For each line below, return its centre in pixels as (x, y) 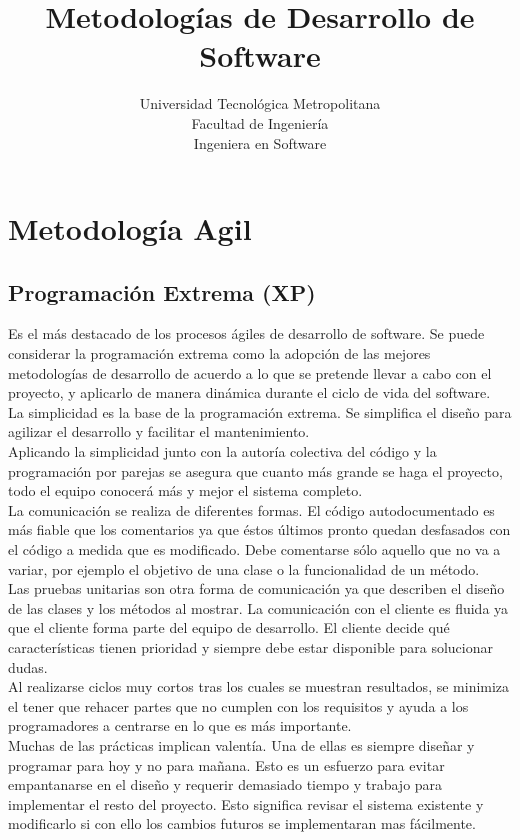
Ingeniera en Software (260, 142)
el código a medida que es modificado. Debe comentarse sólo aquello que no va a (254, 549)
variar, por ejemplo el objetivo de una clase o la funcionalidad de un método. (244, 568)
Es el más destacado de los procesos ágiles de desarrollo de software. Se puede (246, 333)
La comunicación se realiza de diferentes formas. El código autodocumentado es (251, 509)
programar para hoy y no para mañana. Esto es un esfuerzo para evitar (226, 764)
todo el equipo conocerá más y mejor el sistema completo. (185, 490)
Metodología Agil (130, 228)
